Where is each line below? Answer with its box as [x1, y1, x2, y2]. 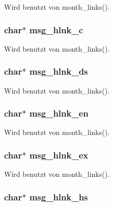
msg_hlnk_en [29, 107, 89, 120]
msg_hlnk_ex [29, 148, 89, 161]
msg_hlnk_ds [29, 65, 88, 78]
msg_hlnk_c [29, 23, 83, 36]
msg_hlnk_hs [29, 190, 88, 203]
